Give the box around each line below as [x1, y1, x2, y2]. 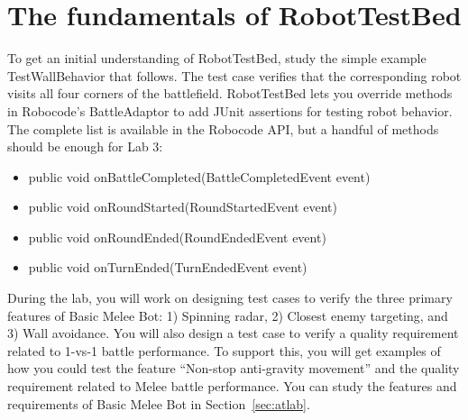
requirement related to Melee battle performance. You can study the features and [7, 377, 457, 396]
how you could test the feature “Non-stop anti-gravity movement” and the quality [7, 359, 460, 378]
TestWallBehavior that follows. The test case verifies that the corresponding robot [7, 66, 462, 85]
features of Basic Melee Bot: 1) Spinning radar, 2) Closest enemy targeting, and [7, 306, 448, 324]
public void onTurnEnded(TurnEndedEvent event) [28, 258, 307, 277]
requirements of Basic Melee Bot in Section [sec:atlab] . [7, 394, 310, 413]
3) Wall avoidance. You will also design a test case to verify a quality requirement [7, 324, 459, 342]
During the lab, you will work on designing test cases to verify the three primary [7, 288, 453, 307]
